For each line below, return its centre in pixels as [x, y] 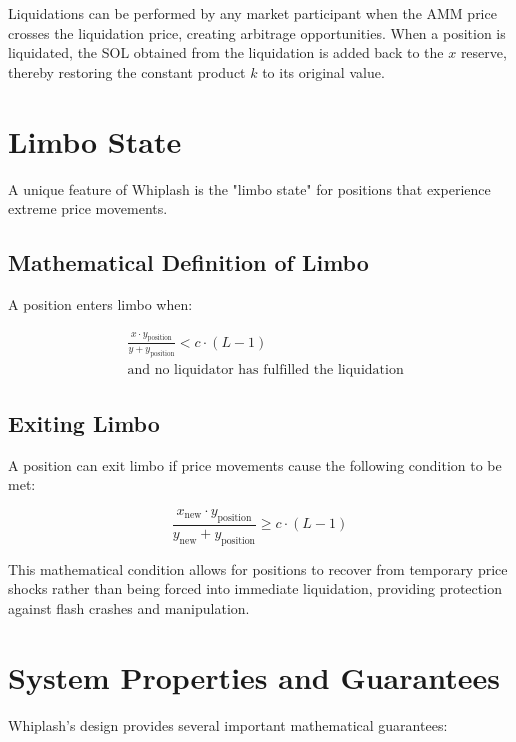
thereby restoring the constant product [127, 71]
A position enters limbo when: [100, 303]
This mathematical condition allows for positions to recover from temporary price [258, 568]
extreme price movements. [88, 208]
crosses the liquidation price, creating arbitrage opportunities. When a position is [257, 32]
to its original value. [323, 71]
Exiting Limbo [84, 422]
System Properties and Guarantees [254, 676]
